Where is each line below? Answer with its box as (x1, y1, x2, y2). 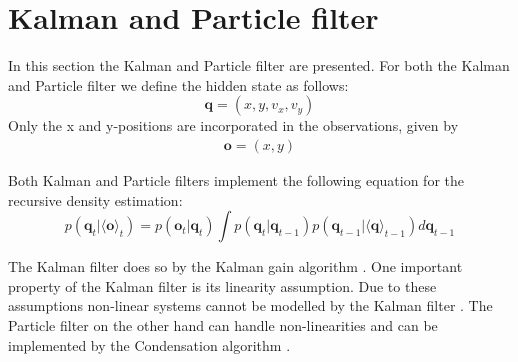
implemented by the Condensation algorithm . (8, 334, 291, 355)
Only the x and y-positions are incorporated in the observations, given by (8, 115, 459, 136)
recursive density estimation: (8, 189, 183, 210)
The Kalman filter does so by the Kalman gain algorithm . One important (8, 256, 463, 277)
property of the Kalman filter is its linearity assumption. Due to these (8, 275, 437, 296)
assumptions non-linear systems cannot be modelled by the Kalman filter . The (8, 295, 493, 316)
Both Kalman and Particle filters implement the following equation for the (8, 169, 464, 190)
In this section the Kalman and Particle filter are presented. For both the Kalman (8, 55, 510, 76)
